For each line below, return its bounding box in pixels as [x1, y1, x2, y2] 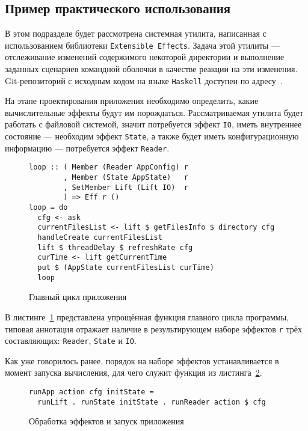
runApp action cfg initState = [29, 388, 154, 397]
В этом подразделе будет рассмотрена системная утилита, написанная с [5, 27, 266, 40]
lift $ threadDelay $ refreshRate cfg [37, 243, 193, 252]
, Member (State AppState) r [63, 173, 188, 182]
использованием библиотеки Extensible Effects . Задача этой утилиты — [5, 38, 280, 51]
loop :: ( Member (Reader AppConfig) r [29, 163, 188, 172]
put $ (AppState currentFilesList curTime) [37, 263, 214, 272]
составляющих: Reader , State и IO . [5, 334, 137, 347]
